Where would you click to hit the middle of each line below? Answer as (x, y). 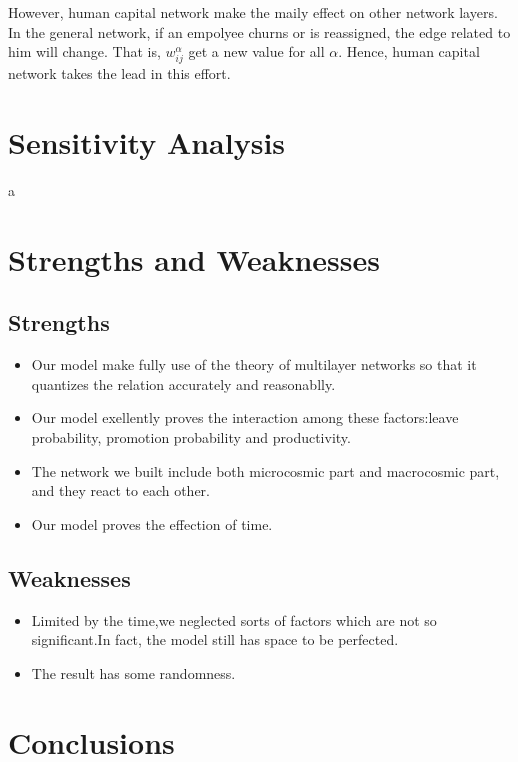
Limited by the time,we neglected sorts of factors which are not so (234, 619)
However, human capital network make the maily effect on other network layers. (253, 12)
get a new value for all (256, 51)
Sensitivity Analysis (147, 142)
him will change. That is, (84, 51)
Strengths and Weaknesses (194, 258)
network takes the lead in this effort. (119, 73)
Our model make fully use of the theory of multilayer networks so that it (254, 364)
